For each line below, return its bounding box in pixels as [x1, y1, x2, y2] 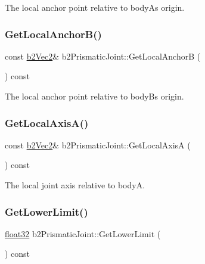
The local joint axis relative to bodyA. [5, 179, 145, 191]
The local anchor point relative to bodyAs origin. [5, 1, 185, 13]
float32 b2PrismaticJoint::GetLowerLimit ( [5, 227, 161, 240]
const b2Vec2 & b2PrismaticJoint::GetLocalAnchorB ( [5, 49, 201, 62]
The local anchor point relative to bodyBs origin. [5, 90, 184, 102]
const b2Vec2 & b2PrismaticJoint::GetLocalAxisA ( [5, 138, 191, 151]
